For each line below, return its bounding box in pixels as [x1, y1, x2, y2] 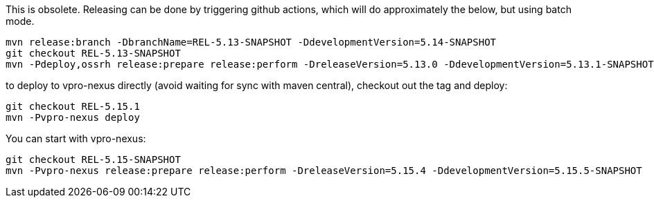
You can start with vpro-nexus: [6, 133, 146, 144]
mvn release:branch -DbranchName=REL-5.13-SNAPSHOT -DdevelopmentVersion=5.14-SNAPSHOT [6, 37, 497, 48]
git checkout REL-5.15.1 [6, 101, 140, 112]
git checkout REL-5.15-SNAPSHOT [6, 154, 181, 165]
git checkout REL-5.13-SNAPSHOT [6, 48, 181, 59]
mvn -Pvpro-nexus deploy [6, 112, 140, 123]
